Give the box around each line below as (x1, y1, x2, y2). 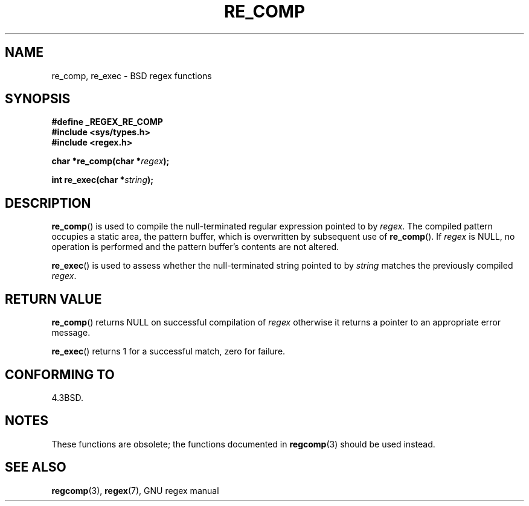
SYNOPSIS (5, 91, 71, 107)
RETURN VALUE (5, 291, 102, 307)
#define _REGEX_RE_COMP (51, 117, 163, 127)
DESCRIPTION (5, 195, 91, 211)
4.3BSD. (51, 392, 83, 403)
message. (51, 327, 91, 338)
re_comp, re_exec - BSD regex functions (51, 70, 212, 81)
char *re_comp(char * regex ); (51, 156, 170, 167)
